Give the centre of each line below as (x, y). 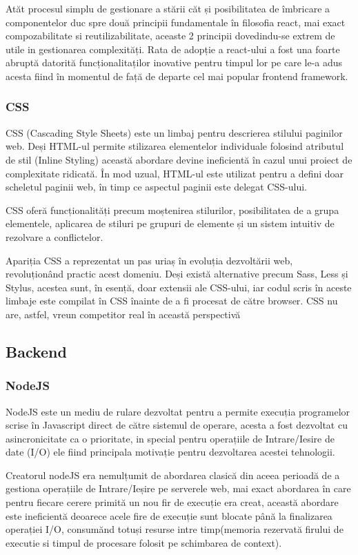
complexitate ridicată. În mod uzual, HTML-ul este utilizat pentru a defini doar (175, 173)
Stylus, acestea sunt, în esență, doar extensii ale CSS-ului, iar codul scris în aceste (179, 287)
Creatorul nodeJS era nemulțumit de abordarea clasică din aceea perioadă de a (173, 475)
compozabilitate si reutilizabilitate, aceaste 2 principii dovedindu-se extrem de (170, 36)
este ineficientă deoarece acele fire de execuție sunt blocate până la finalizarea (169, 515)
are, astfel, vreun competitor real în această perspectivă (123, 314)
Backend (36, 351)
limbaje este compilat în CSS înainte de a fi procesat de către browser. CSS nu (172, 301)
